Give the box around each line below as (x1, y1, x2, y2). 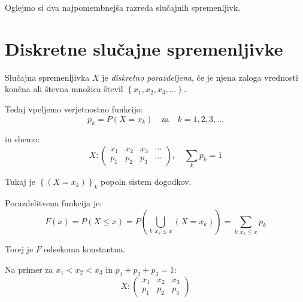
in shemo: (5, 133, 40, 145)
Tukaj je (5, 175, 35, 188)
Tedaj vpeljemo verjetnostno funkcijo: (5, 102, 143, 115)
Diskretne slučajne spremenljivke (5, 36, 283, 60)
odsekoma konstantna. (44, 243, 125, 255)
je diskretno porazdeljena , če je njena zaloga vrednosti (102, 71, 298, 83)
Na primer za (5, 263, 53, 275)
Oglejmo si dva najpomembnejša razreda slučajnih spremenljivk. (5, 1, 241, 13)
